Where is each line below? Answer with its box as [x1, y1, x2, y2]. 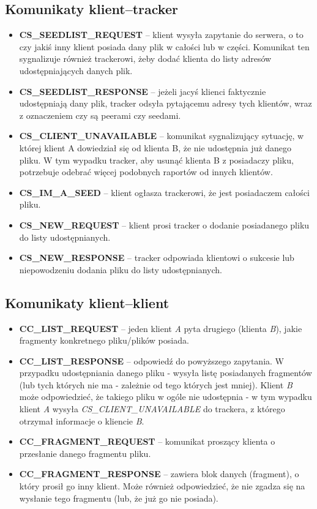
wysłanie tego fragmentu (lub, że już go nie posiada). [19, 491, 218, 504]
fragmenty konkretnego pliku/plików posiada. [19, 334, 189, 347]
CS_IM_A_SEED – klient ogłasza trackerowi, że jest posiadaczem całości [19, 186, 310, 198]
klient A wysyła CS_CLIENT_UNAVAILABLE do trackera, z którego [19, 402, 285, 415]
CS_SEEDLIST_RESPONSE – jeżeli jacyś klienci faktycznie [19, 85, 266, 97]
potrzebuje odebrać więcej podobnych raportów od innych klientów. [19, 165, 273, 178]
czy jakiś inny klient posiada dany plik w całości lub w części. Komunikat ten [19, 40, 310, 53]
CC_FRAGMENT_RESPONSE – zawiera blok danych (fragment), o [19, 467, 299, 480]
